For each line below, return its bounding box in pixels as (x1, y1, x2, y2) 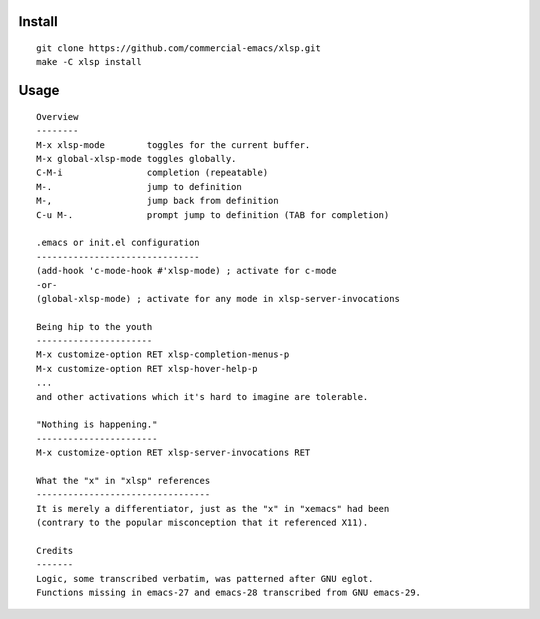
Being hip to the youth (36, 321, 153, 332)
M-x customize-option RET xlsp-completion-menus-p (36, 349, 290, 360)
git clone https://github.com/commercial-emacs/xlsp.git (36, 43, 322, 54)
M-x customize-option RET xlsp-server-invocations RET (36, 447, 311, 459)
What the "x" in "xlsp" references (36, 475, 211, 486)
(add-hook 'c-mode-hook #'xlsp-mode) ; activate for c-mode (36, 265, 337, 277)
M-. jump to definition (36, 181, 242, 192)
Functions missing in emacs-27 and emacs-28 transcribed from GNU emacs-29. (36, 587, 422, 599)
